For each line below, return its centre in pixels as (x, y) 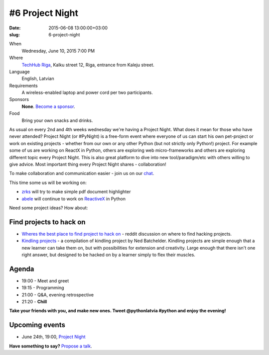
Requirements (23, 86)
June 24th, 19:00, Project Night (54, 337)
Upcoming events (37, 325)
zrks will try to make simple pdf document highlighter (76, 192)
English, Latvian (38, 79)
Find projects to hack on (47, 222)
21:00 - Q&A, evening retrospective (58, 295)
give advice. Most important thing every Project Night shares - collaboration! (88, 164)
